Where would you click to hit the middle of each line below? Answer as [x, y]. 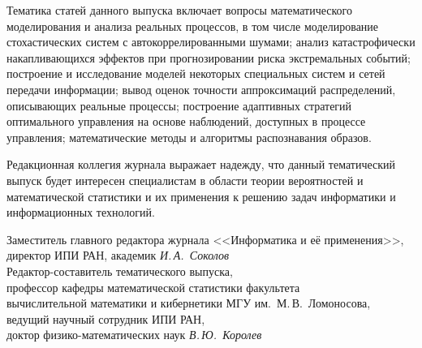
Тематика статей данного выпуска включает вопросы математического [180, 10]
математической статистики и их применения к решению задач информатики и [201, 196]
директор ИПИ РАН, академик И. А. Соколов [118, 255]
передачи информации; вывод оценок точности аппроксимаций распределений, [201, 89]
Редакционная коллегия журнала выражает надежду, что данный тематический [201, 164]
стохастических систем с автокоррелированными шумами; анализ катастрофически [211, 42]
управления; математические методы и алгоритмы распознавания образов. [189, 137]
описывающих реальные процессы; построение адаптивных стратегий [179, 105]
